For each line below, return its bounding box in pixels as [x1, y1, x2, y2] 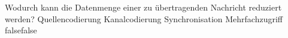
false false [5, 24, 37, 36]
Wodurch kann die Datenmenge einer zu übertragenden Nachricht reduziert [5, 1, 282, 13]
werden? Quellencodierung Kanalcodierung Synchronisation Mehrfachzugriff [5, 12, 283, 25]
